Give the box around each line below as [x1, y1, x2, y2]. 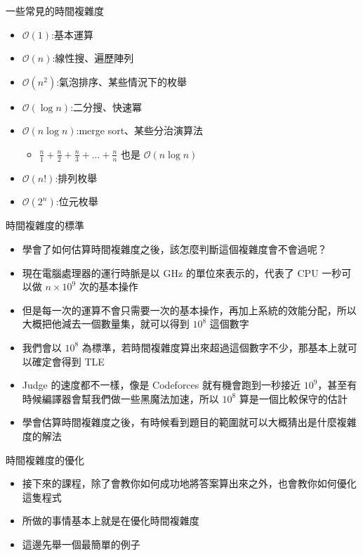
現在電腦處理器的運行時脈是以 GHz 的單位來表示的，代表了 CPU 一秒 [22, 265, 342, 280]
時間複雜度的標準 [6, 218, 84, 233]
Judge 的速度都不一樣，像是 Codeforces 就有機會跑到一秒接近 [22, 377, 301, 392]
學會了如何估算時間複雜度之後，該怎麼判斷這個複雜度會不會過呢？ [22, 241, 327, 256]
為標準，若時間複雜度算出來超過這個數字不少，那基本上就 [81, 340, 348, 354]
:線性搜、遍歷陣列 [52, 51, 134, 65]
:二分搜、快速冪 [70, 99, 143, 114]
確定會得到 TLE [32, 354, 105, 368]
